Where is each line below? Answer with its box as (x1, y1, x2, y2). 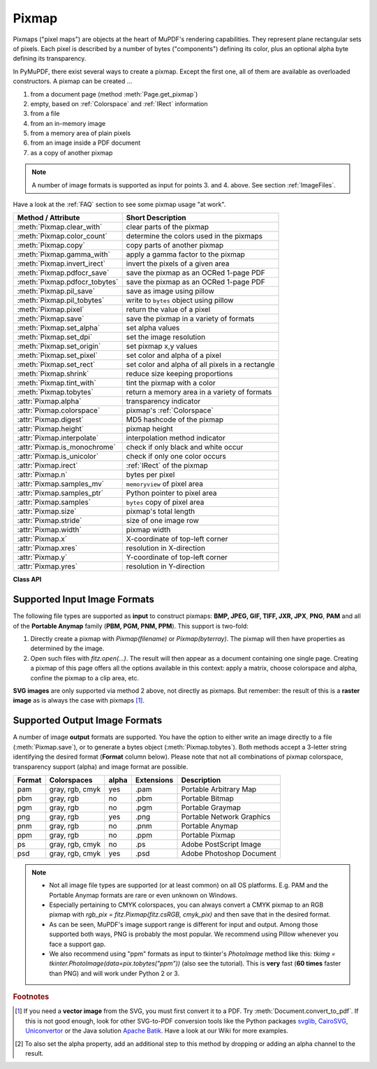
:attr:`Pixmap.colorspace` (17, 406, 101, 415)
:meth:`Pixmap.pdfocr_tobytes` (17, 277, 119, 287)
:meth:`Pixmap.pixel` (17, 305, 84, 315)
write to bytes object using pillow (126, 296, 234, 306)
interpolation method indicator (126, 433, 226, 443)
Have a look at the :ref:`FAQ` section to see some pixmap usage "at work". (13, 200, 226, 209)
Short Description (126, 213, 186, 223)
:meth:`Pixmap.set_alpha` (17, 323, 101, 333)
